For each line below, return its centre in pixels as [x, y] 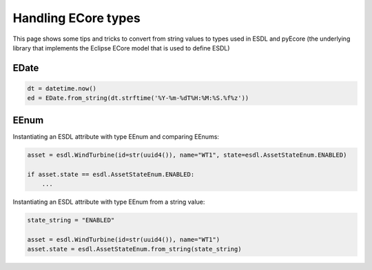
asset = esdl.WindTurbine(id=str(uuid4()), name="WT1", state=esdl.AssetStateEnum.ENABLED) [187, 155]
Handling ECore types [76, 18]
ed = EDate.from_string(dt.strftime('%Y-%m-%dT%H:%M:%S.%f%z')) [138, 98]
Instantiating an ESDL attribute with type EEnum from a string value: [109, 202]
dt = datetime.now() [62, 88]
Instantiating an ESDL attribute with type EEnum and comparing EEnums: [116, 136]
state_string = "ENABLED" [71, 220]
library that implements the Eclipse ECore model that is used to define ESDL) [121, 48]
